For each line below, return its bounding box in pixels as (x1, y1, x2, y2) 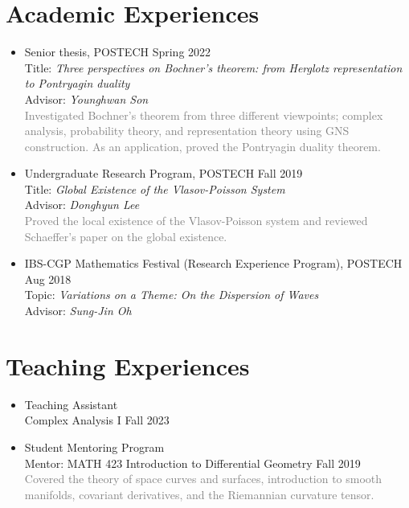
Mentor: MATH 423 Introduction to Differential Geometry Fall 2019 (24, 454, 361, 471)
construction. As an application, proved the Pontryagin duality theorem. (24, 137, 381, 154)
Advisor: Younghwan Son (24, 90, 149, 107)
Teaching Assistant (24, 395, 118, 412)
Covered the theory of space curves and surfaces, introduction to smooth (24, 470, 382, 487)
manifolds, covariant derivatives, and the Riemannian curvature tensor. (24, 485, 374, 502)
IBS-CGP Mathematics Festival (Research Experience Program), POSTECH (24, 255, 403, 272)
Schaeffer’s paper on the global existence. (24, 227, 227, 244)
